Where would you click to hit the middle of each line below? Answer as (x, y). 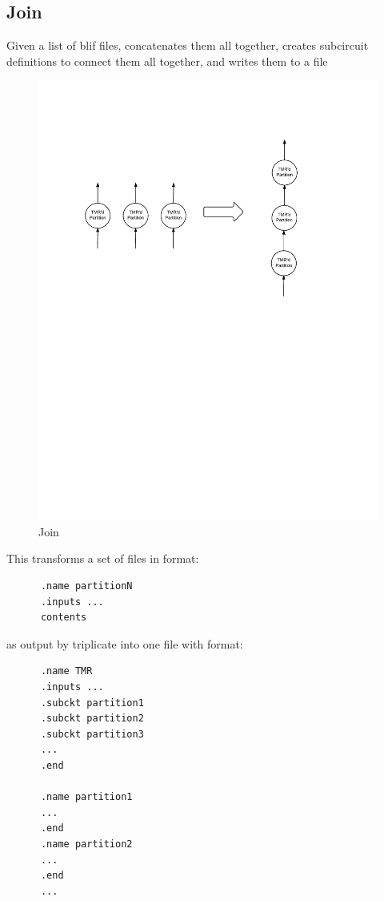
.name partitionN (86, 586)
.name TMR (66, 671)
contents (64, 618)
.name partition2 (86, 844)
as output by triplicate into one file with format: (125, 643)
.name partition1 (86, 797)
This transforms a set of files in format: (103, 558)
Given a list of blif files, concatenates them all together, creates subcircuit (188, 45)
